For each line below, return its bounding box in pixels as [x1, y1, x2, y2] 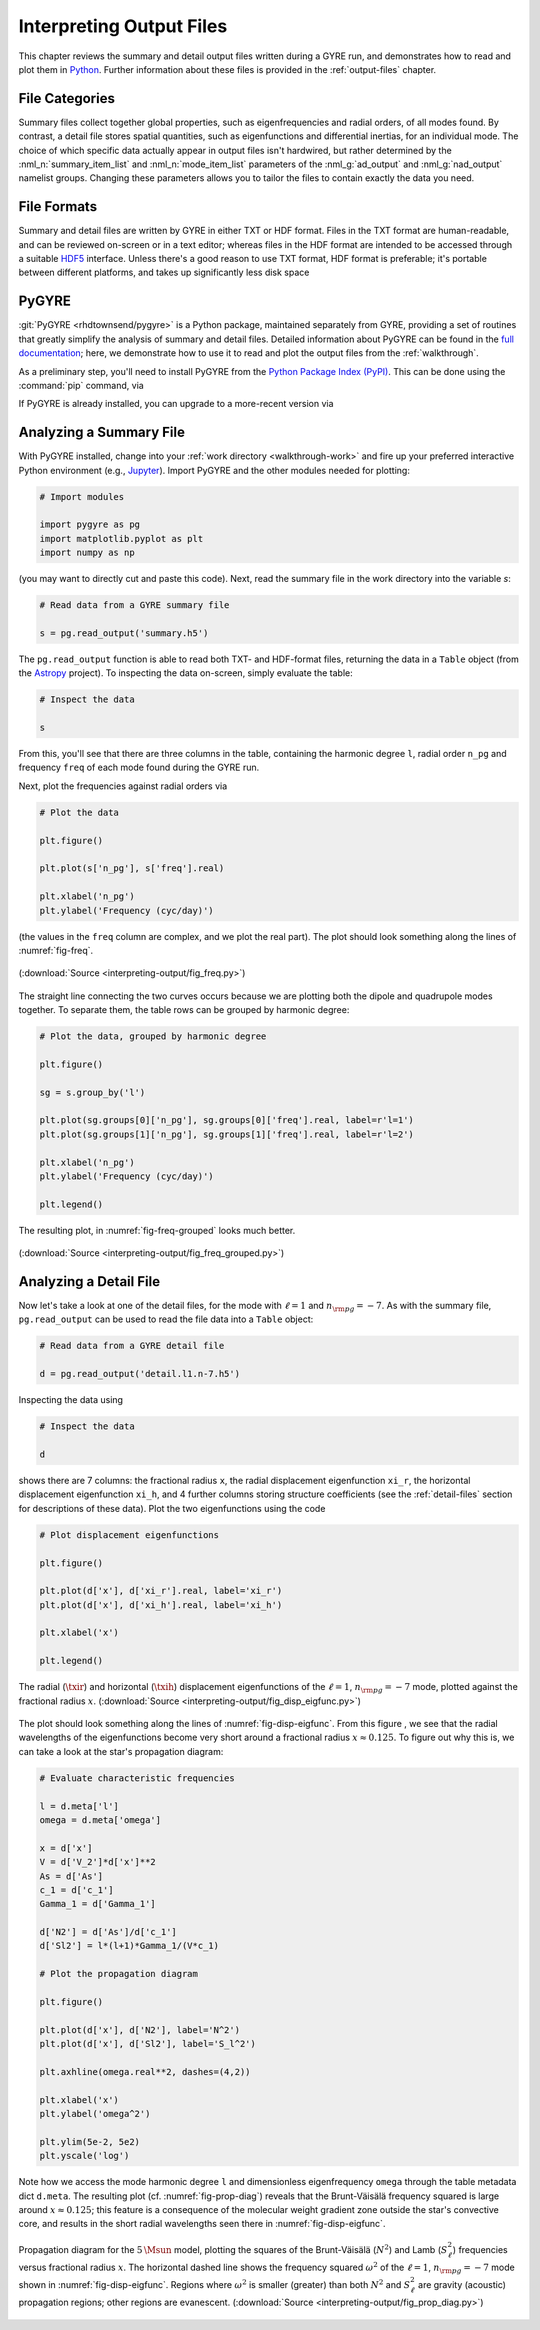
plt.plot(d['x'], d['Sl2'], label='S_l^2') [39, 2038, 257, 2050]
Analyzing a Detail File [18, 1273, 160, 1290]
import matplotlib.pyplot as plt [39, 533, 204, 544]
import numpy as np [39, 547, 135, 559]
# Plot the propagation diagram [39, 1968, 199, 1980]
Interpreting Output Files [18, 15, 228, 37]
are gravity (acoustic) [418, 2278, 507, 2290]
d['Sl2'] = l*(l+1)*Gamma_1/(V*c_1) [39, 1940, 220, 1952]
